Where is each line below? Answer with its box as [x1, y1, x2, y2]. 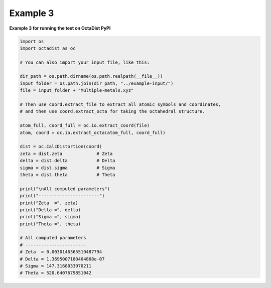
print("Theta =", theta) [20, 221, 81, 227]
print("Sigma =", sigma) [20, 214, 81, 220]
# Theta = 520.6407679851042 [20, 270, 92, 276]
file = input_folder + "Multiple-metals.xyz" [20, 88, 134, 93]
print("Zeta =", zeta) [20, 200, 79, 206]
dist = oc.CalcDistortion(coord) [20, 143, 102, 150]
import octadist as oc [20, 45, 76, 51]
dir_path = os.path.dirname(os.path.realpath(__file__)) [20, 73, 163, 79]
